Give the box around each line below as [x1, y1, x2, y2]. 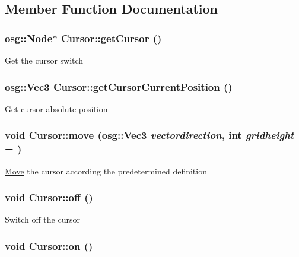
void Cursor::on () [5, 238, 93, 253]
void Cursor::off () [5, 190, 93, 205]
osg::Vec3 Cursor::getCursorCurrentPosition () [5, 79, 233, 94]
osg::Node [5, 30, 53, 45]
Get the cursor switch [5, 54, 84, 66]
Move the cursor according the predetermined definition [5, 164, 207, 177]
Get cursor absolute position [5, 102, 108, 115]
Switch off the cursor [5, 213, 80, 226]
